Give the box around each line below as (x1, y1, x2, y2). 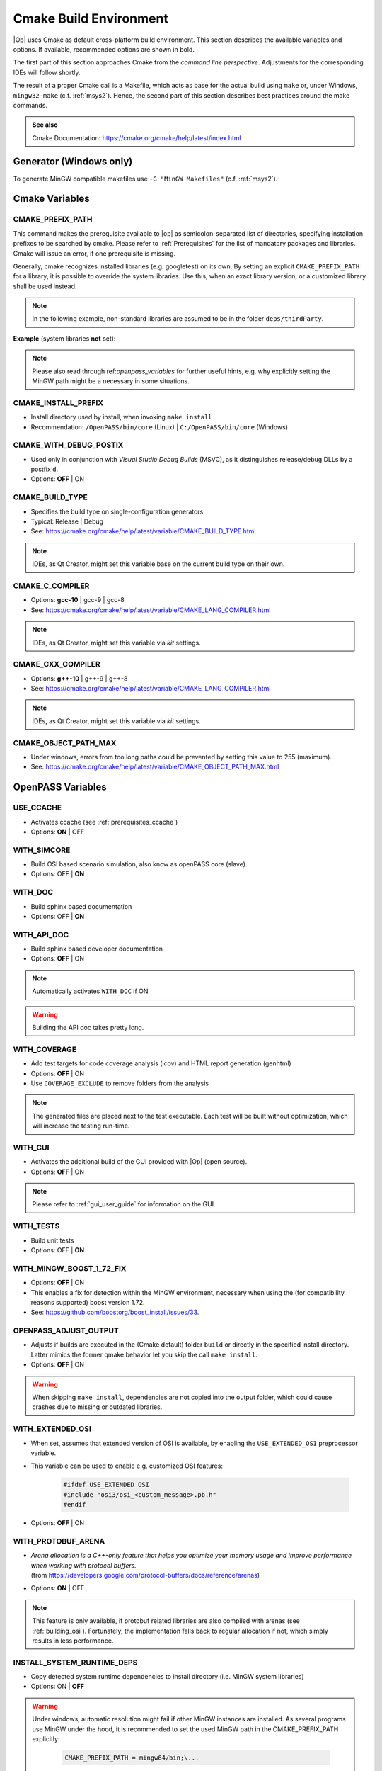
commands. (13, 101, 48, 109)
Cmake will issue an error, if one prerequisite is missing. (13, 249, 176, 258)
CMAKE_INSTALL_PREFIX (13, 397, 104, 407)
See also (32, 120, 58, 129)
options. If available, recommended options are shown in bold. (13, 45, 195, 53)
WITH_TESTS (13, 1221, 60, 1231)
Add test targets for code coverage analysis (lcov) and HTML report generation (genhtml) (30, 1059, 291, 1068)
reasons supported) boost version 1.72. (30, 1298, 145, 1306)
